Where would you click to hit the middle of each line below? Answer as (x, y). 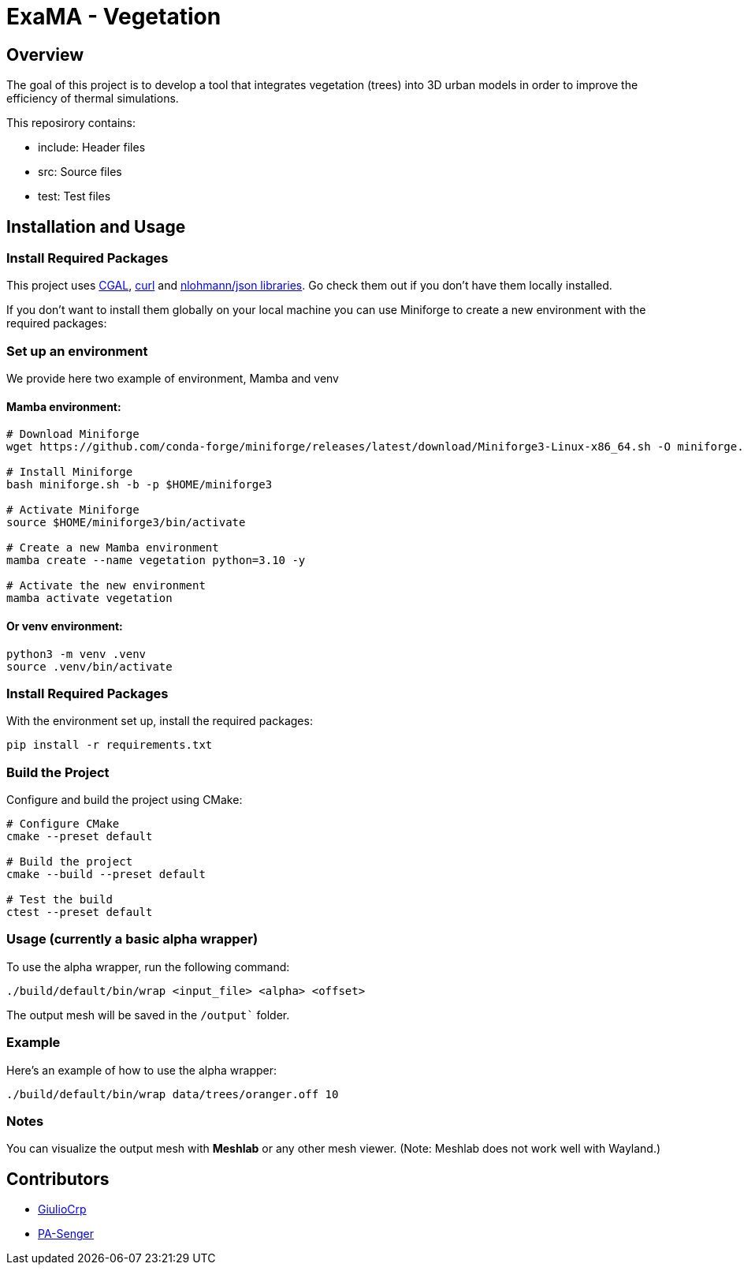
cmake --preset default (80, 837)
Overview (45, 54)
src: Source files (80, 172)
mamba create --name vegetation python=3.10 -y (156, 561)
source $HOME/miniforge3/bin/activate (126, 523)
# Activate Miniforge (73, 510)
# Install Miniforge (70, 472)
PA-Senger (66, 1234)
